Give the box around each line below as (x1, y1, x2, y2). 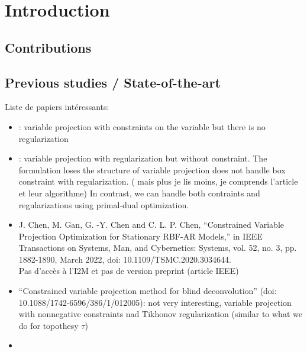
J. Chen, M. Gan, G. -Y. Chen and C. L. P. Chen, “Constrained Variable (18, 218, 284, 231)
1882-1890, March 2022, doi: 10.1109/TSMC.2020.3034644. (18, 253, 231, 265)
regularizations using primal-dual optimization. (18, 198, 189, 211)
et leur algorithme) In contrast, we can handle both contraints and (18, 186, 260, 199)
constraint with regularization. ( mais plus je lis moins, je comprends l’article (18, 175, 298, 188)
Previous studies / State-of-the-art (5, 73, 221, 91)
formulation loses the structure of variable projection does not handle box (18, 163, 286, 176)
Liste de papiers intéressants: (5, 101, 109, 113)
